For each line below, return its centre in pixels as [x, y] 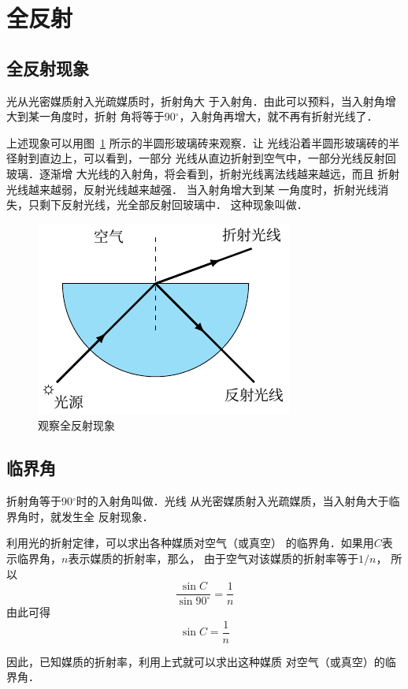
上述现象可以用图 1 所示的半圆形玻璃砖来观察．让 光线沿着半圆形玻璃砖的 [198, 142]
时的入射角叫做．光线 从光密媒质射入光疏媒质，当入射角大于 [232, 501]
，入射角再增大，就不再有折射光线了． [278, 116]
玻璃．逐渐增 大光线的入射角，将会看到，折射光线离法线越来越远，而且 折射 [203, 173]
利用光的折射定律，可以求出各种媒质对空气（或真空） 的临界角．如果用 [190, 543]
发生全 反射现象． [107, 516]
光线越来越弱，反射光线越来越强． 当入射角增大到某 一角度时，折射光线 [192, 189]
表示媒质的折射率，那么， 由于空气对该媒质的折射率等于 [213, 558]
